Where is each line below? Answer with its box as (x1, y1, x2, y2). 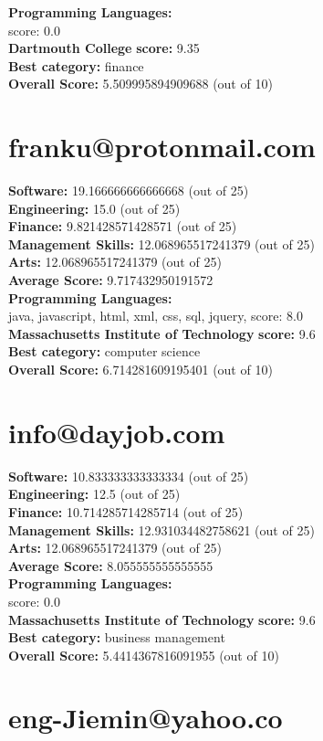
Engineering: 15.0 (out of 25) (8, 198, 181, 217)
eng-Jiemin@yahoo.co (8, 699, 283, 736)
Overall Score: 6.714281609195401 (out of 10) (8, 360, 273, 379)
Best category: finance (8, 56, 144, 75)
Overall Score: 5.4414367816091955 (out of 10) (8, 645, 279, 664)
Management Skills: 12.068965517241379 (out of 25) (8, 234, 315, 253)
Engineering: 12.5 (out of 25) (8, 484, 181, 503)
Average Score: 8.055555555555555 (8, 556, 214, 575)
